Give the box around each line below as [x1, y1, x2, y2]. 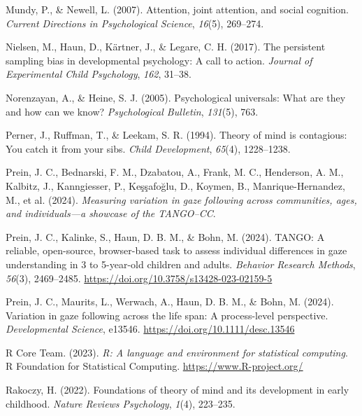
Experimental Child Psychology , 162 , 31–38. [6, 67, 191, 81]
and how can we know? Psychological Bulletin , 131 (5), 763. [6, 104, 259, 118]
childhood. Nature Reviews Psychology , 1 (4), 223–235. [6, 396, 236, 410]
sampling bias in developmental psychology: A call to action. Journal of [6, 53, 312, 67]
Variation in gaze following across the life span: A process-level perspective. [6, 307, 328, 322]
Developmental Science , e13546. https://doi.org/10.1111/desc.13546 [6, 321, 295, 336]
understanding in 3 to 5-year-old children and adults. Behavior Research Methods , [6, 256, 356, 271]
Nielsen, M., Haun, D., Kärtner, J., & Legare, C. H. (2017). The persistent [6, 39, 326, 54]
